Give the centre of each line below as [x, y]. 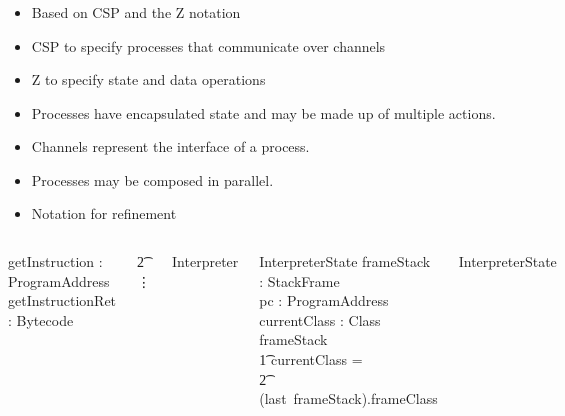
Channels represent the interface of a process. [170, 146]
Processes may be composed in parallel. [152, 179]
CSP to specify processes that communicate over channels [208, 45]
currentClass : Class [320, 319]
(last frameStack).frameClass [348, 398]
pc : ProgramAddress [324, 300]
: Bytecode [41, 319]
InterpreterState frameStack [345, 261]
